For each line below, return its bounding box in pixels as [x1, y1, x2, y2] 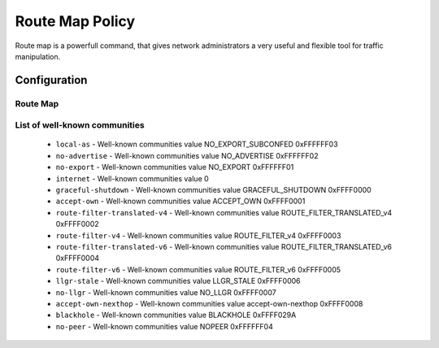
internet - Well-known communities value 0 [55, 173, 209, 183]
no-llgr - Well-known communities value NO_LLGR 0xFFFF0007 [55, 287, 276, 297]
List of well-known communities [15, 120, 146, 131]
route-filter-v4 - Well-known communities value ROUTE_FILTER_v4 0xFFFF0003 [55, 230, 341, 240]
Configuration [15, 73, 88, 87]
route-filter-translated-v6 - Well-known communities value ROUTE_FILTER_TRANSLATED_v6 [55, 241, 392, 251]
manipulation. [15, 51, 61, 61]
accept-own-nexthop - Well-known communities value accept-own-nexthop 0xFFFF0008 [55, 298, 363, 308]
